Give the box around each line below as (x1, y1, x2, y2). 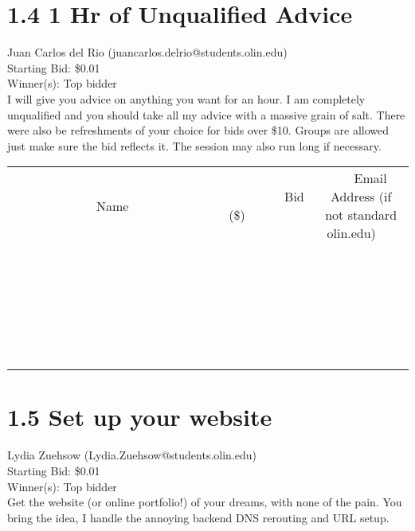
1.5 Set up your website (7, 400, 272, 433)
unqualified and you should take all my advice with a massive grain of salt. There (7, 106, 405, 123)
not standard (325, 205, 397, 225)
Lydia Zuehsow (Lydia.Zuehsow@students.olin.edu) (7, 447, 257, 463)
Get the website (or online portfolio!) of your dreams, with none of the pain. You (7, 494, 402, 510)
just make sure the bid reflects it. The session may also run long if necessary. (7, 137, 382, 154)
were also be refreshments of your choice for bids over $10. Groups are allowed (7, 122, 390, 139)
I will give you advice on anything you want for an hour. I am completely (7, 90, 366, 107)
